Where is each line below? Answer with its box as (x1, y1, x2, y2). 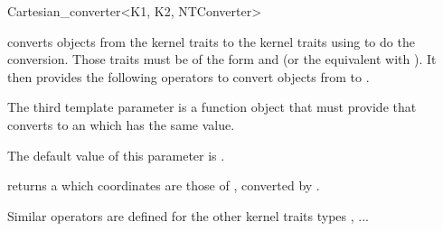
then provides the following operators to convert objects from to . (7, 67, 370, 86)
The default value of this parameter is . (7, 145, 225, 164)
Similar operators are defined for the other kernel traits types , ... (7, 206, 369, 225)
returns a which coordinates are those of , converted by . (7, 176, 320, 195)
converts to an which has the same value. (7, 115, 235, 134)
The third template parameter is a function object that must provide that (7, 97, 417, 116)
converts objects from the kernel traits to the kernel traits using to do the (7, 32, 415, 51)
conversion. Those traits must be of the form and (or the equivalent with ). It (7, 50, 437, 69)
